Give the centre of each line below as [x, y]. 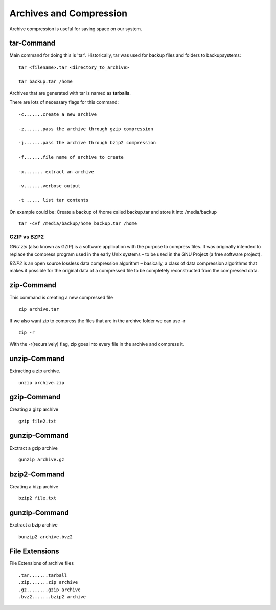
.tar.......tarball [43, 575]
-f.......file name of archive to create [71, 157]
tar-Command [32, 43]
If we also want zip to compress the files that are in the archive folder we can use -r [97, 321]
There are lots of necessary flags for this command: [64, 102]
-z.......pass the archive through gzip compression [86, 129]
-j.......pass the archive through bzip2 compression [87, 143]
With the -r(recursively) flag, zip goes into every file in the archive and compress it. [97, 344]
